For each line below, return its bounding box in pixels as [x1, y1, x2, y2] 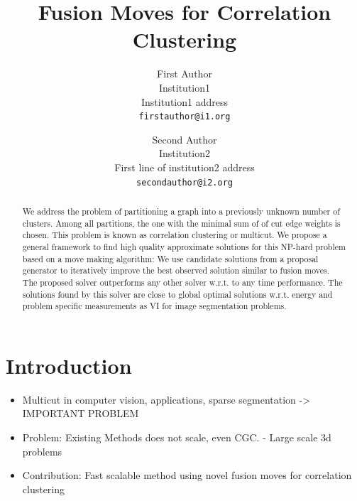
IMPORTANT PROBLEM [22, 406, 139, 421]
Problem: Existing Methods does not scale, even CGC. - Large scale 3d [22, 430, 331, 445]
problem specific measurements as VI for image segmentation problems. [22, 300, 287, 312]
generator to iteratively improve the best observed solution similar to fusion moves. [22, 264, 330, 276]
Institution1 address [141, 94, 228, 109]
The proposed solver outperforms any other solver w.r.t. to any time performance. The [22, 276, 343, 288]
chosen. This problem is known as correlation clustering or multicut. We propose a [22, 229, 327, 241]
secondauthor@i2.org [136, 177, 234, 188]
